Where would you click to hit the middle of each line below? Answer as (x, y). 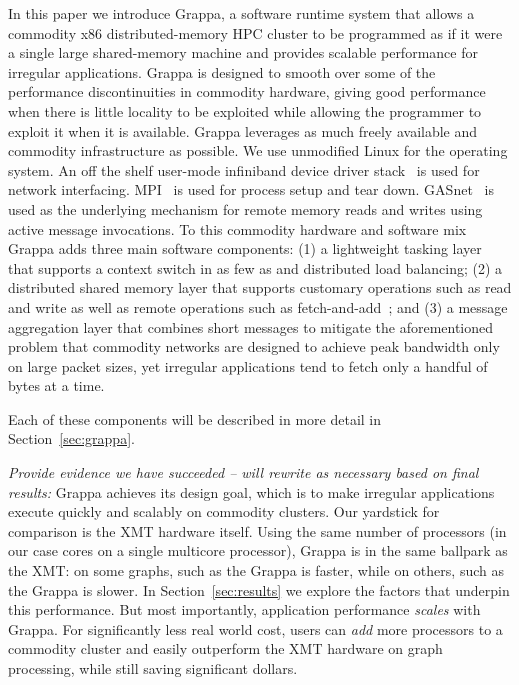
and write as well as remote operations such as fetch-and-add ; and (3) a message (258, 306)
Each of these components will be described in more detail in (195, 418)
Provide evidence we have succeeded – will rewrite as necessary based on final (243, 472)
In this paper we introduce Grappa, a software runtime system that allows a (241, 13)
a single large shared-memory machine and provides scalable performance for (243, 52)
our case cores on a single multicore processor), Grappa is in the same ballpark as (258, 550)
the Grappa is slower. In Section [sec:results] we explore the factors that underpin (259, 589)
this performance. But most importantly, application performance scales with (244, 609)
